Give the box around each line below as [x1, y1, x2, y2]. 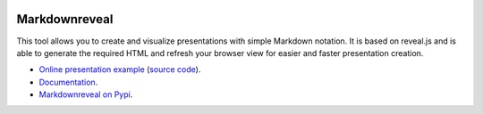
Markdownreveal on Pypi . [38, 89, 133, 100]
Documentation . [38, 77, 98, 87]
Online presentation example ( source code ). [38, 64, 201, 75]
